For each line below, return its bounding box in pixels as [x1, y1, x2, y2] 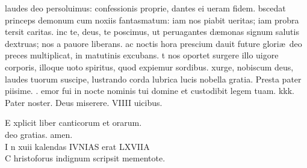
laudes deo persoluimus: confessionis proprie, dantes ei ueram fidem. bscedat [5, 2, 286, 14]
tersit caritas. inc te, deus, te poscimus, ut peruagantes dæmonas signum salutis [5, 25, 299, 38]
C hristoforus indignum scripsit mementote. [5, 152, 166, 164]
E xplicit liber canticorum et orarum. [5, 116, 142, 129]
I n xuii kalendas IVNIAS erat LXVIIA [5, 140, 150, 152]
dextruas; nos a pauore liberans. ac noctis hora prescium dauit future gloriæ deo [5, 37, 302, 49]
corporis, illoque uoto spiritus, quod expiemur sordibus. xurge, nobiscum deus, [5, 60, 294, 73]
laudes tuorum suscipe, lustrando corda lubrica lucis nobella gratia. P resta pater [5, 72, 302, 85]
